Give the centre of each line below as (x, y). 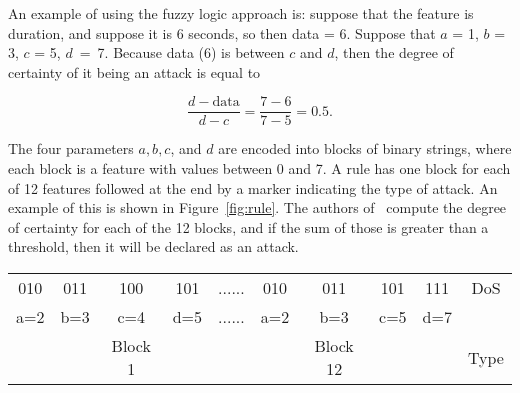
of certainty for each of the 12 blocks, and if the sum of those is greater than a (248, 226)
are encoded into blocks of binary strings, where (365, 148)
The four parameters (71, 148)
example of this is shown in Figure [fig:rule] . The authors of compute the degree (257, 207)
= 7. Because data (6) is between (182, 52)
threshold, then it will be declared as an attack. (153, 246)
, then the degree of (394, 52)
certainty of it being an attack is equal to (134, 71)
